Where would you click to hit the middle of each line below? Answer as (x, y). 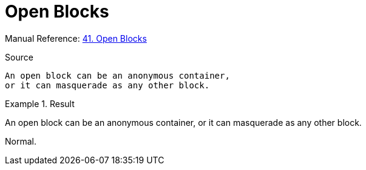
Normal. (21, 141)
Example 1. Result (40, 103)
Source (19, 57)
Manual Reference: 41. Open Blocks (76, 38)
